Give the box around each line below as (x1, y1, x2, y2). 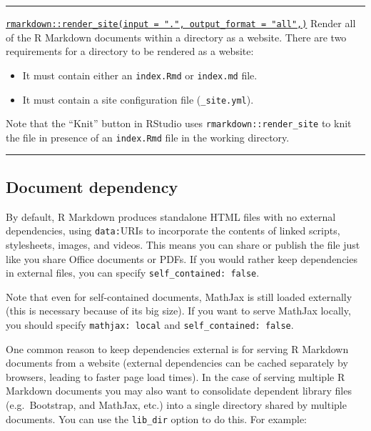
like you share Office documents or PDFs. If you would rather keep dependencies (6, 251, 357, 266)
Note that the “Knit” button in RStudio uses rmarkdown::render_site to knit (6, 116, 352, 131)
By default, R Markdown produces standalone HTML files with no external (6, 209, 336, 224)
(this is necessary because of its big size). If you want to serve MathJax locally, (6, 303, 351, 318)
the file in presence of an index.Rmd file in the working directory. (6, 129, 290, 144)
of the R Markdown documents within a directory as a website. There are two (6, 29, 347, 44)
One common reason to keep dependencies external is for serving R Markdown (6, 341, 349, 356)
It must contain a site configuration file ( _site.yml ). (22, 91, 254, 106)
